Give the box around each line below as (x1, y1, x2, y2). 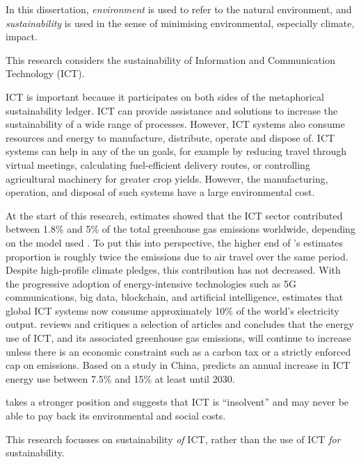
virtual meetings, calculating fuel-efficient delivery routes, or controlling (6, 157, 310, 172)
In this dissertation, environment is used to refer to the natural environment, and (6, 2, 352, 16)
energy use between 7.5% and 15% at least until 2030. (6, 371, 235, 386)
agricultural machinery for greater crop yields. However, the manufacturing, (6, 171, 328, 185)
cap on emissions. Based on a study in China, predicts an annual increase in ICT (6, 358, 351, 372)
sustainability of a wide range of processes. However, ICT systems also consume (6, 117, 345, 131)
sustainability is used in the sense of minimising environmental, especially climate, (6, 15, 355, 30)
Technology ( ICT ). (6, 66, 85, 81)
